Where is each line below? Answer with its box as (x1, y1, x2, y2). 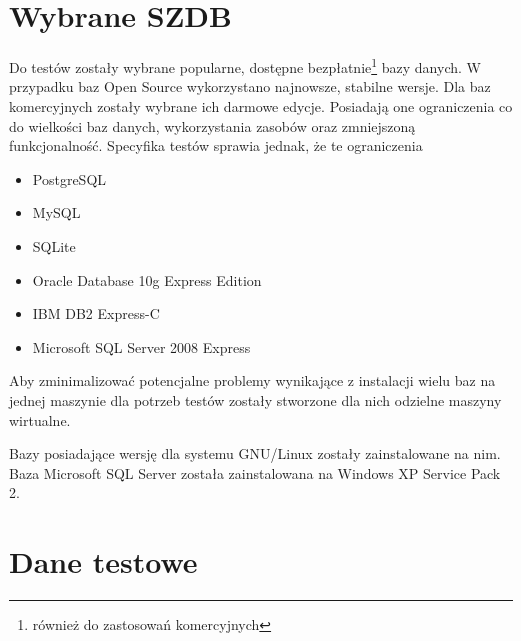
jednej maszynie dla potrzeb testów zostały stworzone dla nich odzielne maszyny (9, 389, 502, 410)
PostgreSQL (32, 168, 107, 189)
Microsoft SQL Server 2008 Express (32, 336, 251, 357)
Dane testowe (9, 541, 198, 582)
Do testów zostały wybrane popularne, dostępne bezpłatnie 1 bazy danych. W (9, 54, 481, 77)
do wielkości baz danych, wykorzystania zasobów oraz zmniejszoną (9, 115, 416, 136)
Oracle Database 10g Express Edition (32, 269, 262, 290)
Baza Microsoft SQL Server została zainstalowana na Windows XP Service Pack (9, 462, 501, 483)
